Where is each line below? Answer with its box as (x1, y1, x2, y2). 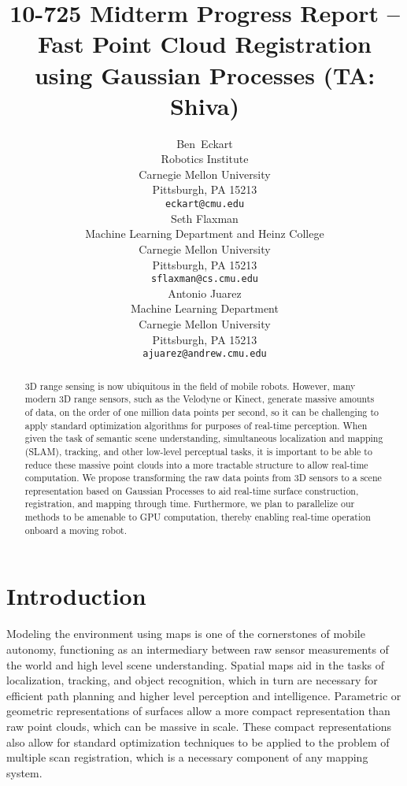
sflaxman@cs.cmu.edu (150, 273, 259, 285)
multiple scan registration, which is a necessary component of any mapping (6, 749, 368, 766)
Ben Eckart (176, 135, 233, 151)
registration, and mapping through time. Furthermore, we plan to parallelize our (24, 497, 355, 510)
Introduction (6, 580, 146, 612)
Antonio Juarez (168, 284, 242, 301)
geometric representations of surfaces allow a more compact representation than (6, 703, 390, 719)
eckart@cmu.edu (165, 198, 245, 210)
